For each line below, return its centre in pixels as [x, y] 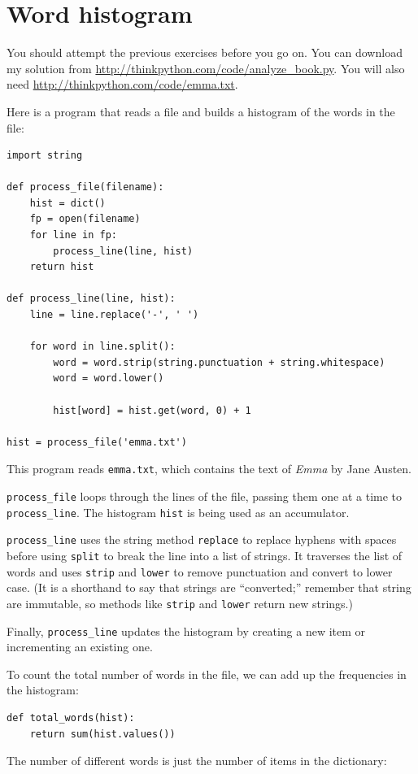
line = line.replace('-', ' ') [114, 315]
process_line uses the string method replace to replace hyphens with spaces [202, 539]
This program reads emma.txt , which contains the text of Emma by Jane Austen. [209, 469]
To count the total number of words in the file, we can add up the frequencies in [207, 674]
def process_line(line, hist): [91, 299]
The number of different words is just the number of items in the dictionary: [197, 761]
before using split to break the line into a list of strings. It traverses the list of [205, 555]
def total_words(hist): [71, 718]
